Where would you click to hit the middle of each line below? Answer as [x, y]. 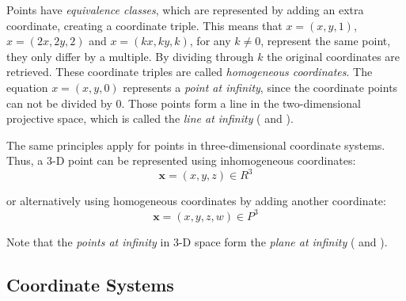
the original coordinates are [334, 56]
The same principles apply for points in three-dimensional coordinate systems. [196, 145]
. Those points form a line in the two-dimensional [241, 103]
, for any [210, 41]
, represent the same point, [326, 41]
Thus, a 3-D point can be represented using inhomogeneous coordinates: [181, 160]
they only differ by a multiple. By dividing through [130, 56]
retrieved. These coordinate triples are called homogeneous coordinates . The [190, 72]
